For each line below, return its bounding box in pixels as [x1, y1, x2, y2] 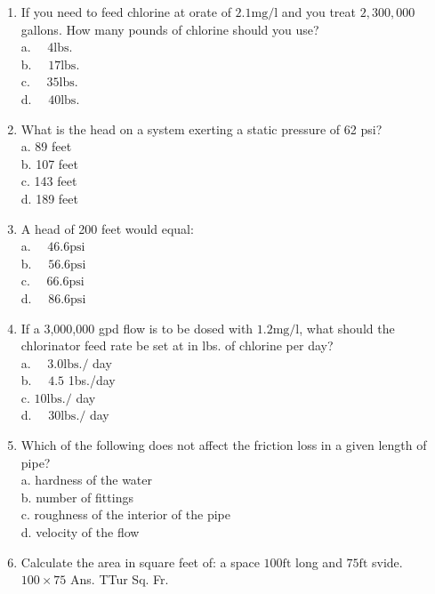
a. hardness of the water [20, 470, 153, 489]
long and [295, 552, 342, 571]
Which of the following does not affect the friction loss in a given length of [20, 436, 427, 454]
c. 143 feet [20, 172, 77, 190]
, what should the [299, 318, 395, 337]
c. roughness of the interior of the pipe [20, 505, 230, 524]
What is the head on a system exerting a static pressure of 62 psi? [20, 119, 383, 138]
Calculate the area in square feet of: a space [20, 552, 260, 571]
